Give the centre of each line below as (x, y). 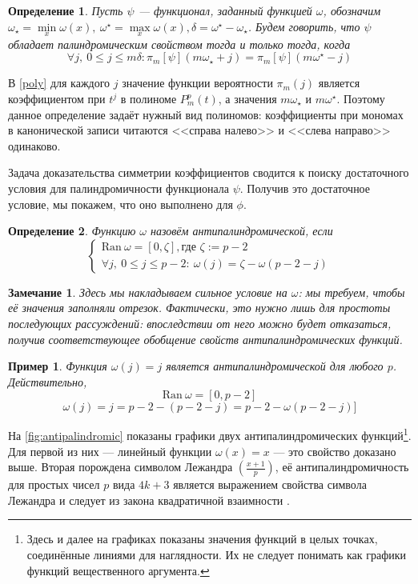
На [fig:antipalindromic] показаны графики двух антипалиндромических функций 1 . (210, 434)
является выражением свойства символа (270, 484)
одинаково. (34, 145)
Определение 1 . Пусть (66, 10)
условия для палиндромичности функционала (119, 188)
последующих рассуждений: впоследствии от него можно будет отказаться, (200, 323)
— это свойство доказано (335, 451)
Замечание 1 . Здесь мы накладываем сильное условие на (148, 292)
